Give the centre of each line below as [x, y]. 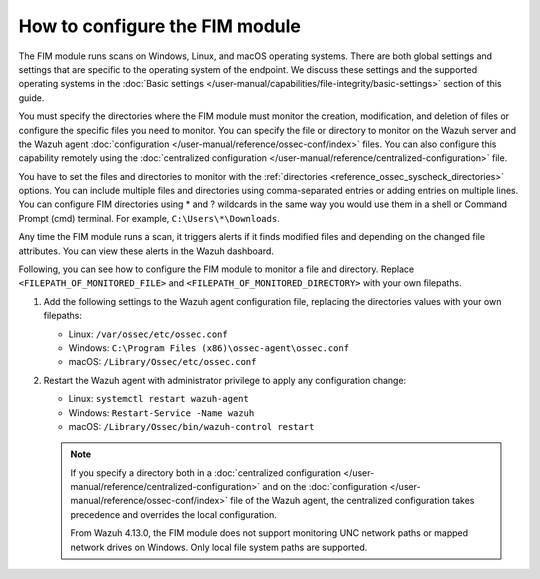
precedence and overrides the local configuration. [173, 514]
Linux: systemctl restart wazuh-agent [158, 399]
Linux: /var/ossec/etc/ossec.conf [148, 334]
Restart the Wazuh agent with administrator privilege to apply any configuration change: [225, 380]
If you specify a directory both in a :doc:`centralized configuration [206, 472]
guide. [31, 97]
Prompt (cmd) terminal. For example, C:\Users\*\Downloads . [149, 218]
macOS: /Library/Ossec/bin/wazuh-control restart [191, 426]
